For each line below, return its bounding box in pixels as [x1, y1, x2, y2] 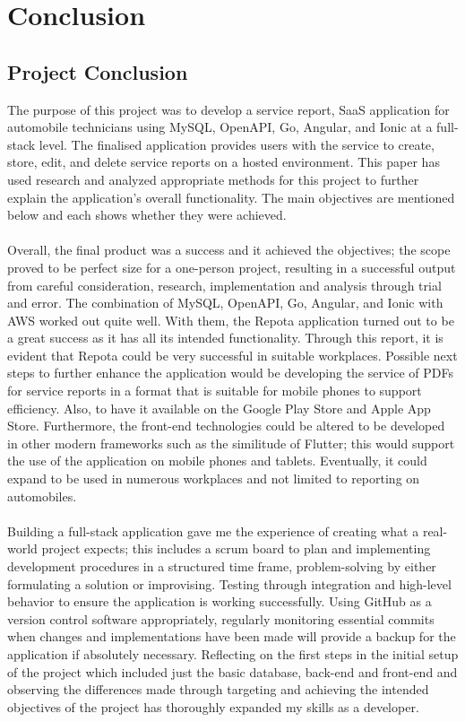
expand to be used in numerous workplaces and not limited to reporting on [7, 469, 420, 488]
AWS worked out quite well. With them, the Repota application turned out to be [7, 310, 454, 329]
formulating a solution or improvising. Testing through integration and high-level [7, 574, 452, 593]
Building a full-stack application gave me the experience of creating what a [7, 521, 419, 540]
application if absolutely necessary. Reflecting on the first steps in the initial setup [7, 644, 459, 663]
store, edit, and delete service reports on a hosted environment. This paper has [7, 152, 440, 171]
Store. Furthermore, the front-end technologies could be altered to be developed [7, 416, 445, 435]
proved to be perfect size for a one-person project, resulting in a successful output [7, 257, 456, 276]
